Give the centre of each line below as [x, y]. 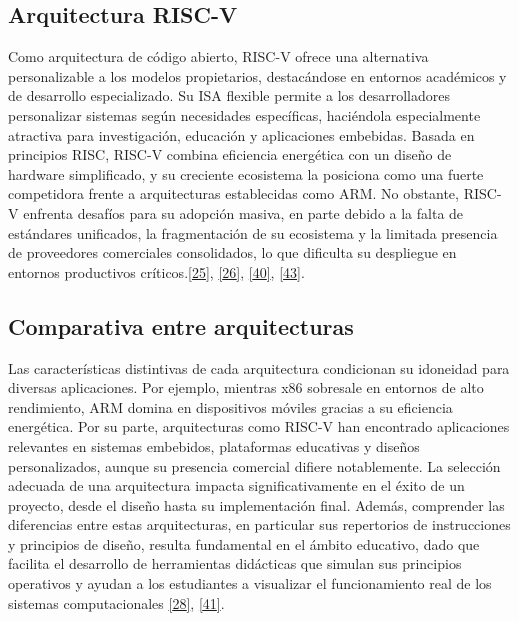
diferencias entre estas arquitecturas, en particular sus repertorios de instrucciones [259, 524]
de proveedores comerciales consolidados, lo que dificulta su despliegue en [232, 252]
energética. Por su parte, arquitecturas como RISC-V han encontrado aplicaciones [259, 426]
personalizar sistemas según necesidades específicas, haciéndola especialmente [244, 114]
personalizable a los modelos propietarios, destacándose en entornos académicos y [257, 75]
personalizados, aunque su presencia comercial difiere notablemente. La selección [254, 465]
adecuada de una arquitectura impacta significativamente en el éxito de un [236, 485]
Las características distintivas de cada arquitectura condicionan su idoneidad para [259, 367]
